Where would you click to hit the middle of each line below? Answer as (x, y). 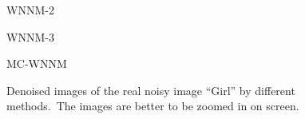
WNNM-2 (30, 10)
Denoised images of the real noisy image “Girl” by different (151, 90)
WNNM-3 (30, 36)
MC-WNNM (37, 63)
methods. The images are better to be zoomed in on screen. (153, 106)
